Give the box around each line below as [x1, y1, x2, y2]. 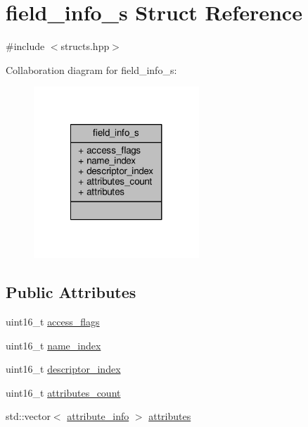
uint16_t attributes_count [6, 385, 121, 400]
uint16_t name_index [6, 338, 101, 352]
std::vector [6, 409, 51, 423]
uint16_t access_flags [6, 314, 100, 329]
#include [6, 39, 45, 54]
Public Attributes [6, 281, 136, 303]
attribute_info [67, 409, 129, 423]
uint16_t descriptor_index [6, 361, 121, 376]
